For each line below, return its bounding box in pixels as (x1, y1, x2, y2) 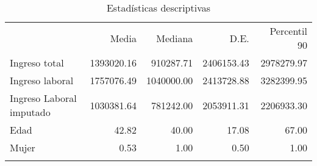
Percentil (269, 24, 307, 38)
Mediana (156, 31, 193, 45)
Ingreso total (10, 56, 64, 70)
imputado (10, 105, 51, 119)
